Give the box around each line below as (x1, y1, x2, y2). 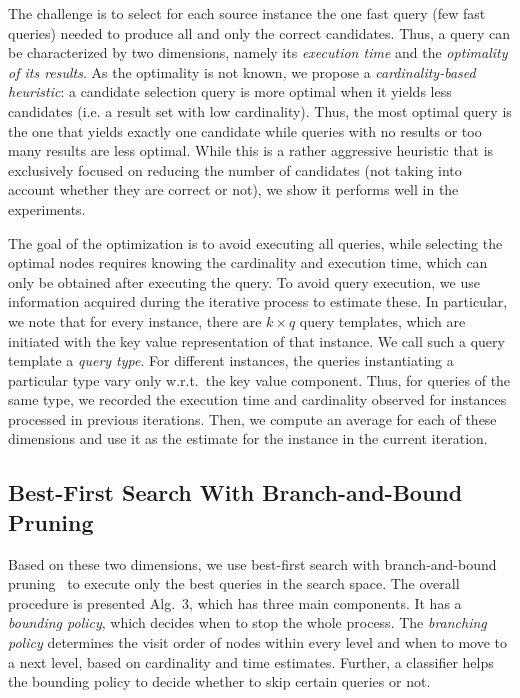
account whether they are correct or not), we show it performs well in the (8, 179, 459, 200)
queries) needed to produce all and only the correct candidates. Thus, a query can (8, 22, 511, 43)
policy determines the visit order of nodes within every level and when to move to (8, 632, 508, 653)
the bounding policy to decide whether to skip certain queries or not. (8, 671, 431, 692)
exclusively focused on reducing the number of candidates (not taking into (8, 159, 462, 180)
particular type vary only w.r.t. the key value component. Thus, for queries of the (8, 369, 511, 390)
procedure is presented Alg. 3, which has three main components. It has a (8, 592, 462, 613)
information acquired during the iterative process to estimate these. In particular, (8, 291, 508, 312)
